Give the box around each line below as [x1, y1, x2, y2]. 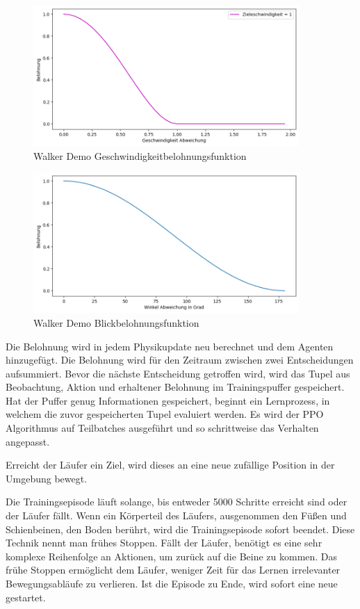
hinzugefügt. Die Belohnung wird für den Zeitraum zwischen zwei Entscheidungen [6, 352, 354, 367]
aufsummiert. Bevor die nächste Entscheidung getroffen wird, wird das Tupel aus [6, 366, 350, 380]
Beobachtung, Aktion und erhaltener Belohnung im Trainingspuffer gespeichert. [6, 380, 345, 394]
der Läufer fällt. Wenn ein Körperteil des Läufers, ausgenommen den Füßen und [6, 508, 347, 523]
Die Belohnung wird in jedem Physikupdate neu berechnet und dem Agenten [6, 339, 334, 353]
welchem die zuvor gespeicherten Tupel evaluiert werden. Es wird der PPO [6, 407, 324, 421]
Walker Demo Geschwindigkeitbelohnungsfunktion [33, 148, 247, 163]
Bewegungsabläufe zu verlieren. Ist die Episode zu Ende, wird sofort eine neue [6, 576, 338, 590]
